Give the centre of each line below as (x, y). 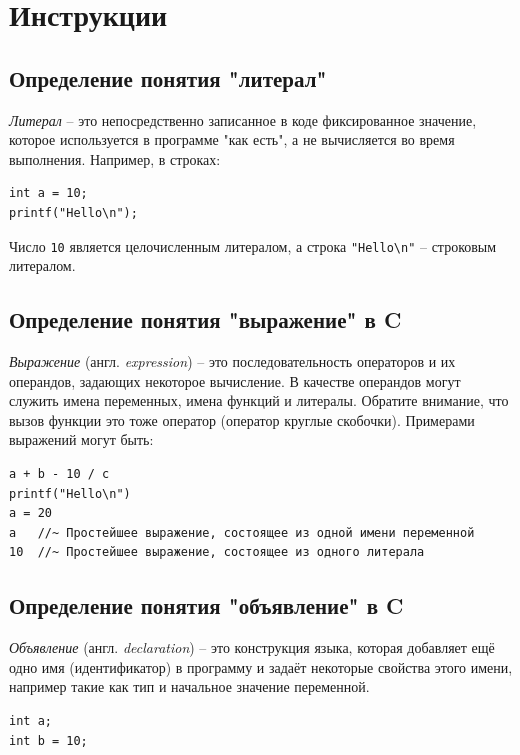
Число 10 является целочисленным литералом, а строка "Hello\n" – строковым (253, 245)
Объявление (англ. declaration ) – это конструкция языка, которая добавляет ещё (252, 647)
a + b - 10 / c (59, 473)
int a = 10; (48, 193)
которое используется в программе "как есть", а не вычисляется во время (232, 139)
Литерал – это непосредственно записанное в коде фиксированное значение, (243, 119)
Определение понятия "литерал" (168, 77)
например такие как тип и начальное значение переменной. (189, 686)
